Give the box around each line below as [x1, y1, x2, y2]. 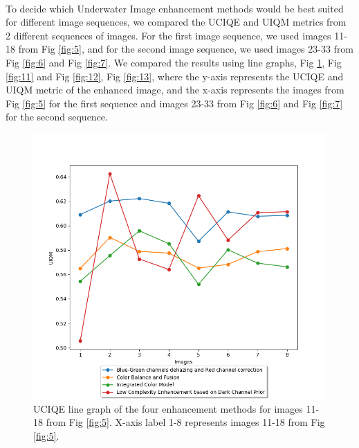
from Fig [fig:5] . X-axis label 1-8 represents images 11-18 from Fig [46, 415, 325, 429]
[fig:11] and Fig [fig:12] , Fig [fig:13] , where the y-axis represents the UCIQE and [6, 69, 344, 83]
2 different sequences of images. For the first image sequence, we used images [6, 28, 331, 42]
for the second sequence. [6, 109, 108, 124]
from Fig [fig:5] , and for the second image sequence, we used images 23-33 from [18, 42, 354, 56]
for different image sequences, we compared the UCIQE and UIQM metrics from [6, 15, 347, 29]
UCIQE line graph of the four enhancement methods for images [33, 401, 303, 415]
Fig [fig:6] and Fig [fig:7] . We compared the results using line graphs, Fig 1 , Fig [6, 55, 342, 69]
